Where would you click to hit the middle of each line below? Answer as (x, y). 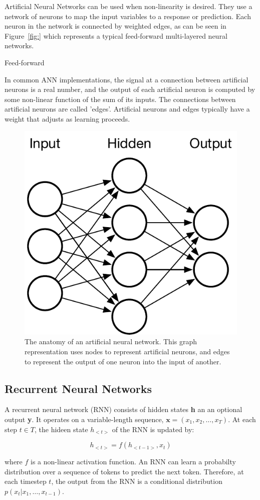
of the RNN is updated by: (153, 429)
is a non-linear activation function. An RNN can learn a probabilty (133, 462)
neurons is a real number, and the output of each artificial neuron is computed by (130, 89)
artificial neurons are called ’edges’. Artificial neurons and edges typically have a (127, 109)
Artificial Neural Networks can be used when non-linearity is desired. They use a (128, 6)
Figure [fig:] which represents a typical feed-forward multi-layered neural (116, 35)
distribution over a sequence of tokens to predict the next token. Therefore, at (124, 471)
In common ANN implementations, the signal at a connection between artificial (126, 79)
